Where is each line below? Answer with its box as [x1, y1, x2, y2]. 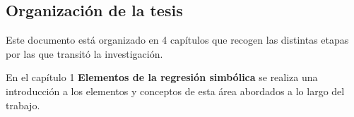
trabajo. [6, 97, 40, 112]
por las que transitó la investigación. [6, 46, 163, 61]
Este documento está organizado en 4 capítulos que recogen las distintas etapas [6, 32, 349, 47]
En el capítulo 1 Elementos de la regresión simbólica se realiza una [6, 70, 318, 85]
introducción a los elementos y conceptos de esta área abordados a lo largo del [6, 83, 345, 98]
